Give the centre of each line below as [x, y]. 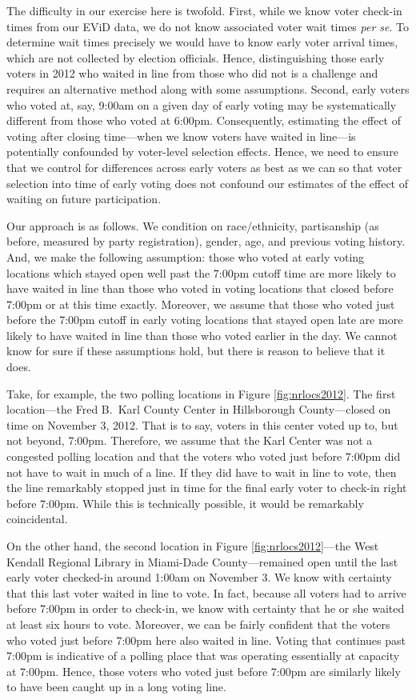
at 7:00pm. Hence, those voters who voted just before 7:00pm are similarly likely [204, 671]
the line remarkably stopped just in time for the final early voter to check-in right [207, 488]
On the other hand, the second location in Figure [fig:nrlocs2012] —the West [193, 546]
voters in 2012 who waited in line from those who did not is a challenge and [192, 73]
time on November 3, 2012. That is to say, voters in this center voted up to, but [202, 424]
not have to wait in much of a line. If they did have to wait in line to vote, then [202, 472]
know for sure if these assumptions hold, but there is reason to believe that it [196, 351]
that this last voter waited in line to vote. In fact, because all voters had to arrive [206, 592]
